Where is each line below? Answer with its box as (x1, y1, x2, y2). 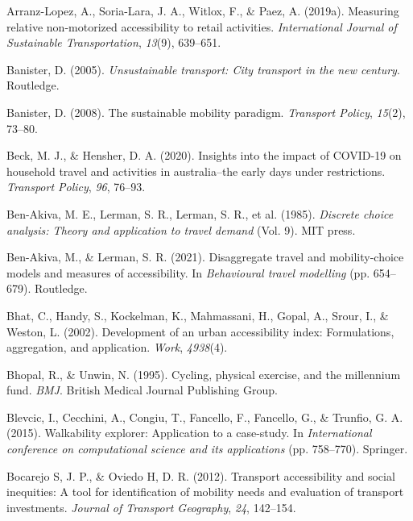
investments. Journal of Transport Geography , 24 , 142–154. (6, 498, 296, 515)
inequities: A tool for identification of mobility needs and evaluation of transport (6, 483, 404, 500)
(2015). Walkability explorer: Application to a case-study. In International (6, 424, 372, 441)
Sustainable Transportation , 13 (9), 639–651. (6, 34, 221, 51)
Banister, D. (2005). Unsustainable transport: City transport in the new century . (6, 60, 400, 77)
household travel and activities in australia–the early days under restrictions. (6, 162, 386, 179)
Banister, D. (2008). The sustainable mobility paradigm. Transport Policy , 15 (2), (6, 103, 406, 120)
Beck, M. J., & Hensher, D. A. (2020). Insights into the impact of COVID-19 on (6, 147, 402, 164)
